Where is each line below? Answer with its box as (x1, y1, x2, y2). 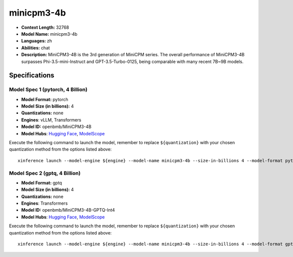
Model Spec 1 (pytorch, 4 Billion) (9, 86, 88, 93)
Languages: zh (21, 38, 52, 44)
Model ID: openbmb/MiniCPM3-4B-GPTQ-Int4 (21, 207, 115, 213)
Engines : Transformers (21, 200, 68, 206)
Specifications (9, 71, 55, 80)
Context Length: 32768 (21, 24, 69, 30)
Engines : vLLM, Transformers (21, 117, 82, 123)
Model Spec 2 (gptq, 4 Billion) (9, 170, 81, 176)
